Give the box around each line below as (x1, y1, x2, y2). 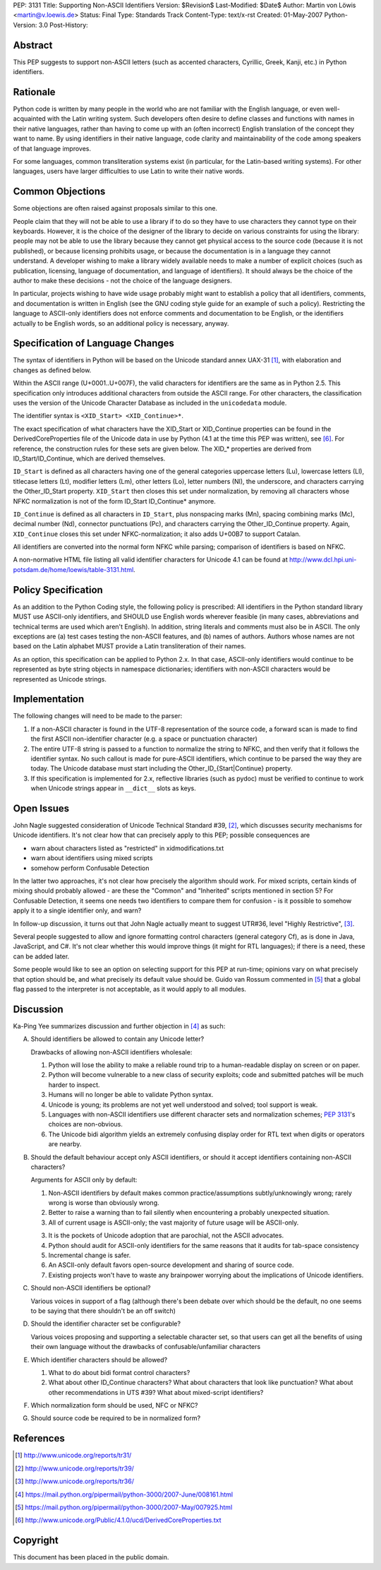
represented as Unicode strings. (13, 674, 107, 683)
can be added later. (13, 952, 70, 961)
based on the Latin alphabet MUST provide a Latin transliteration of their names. (13, 642, 246, 650)
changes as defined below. (13, 366, 92, 374)
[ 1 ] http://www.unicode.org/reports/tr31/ (15, 1451, 132, 1460)
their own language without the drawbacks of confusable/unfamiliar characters (30, 1343, 261, 1351)
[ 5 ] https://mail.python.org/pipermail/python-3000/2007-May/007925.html (15, 1503, 233, 1511)
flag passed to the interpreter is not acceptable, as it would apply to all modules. (13, 985, 247, 993)
